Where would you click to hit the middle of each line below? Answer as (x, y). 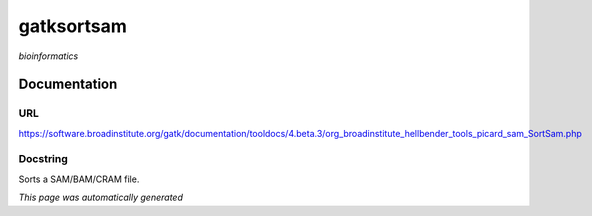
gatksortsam (72, 26)
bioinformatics (48, 56)
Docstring (43, 159)
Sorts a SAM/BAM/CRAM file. (79, 179)
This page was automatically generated (101, 197)
